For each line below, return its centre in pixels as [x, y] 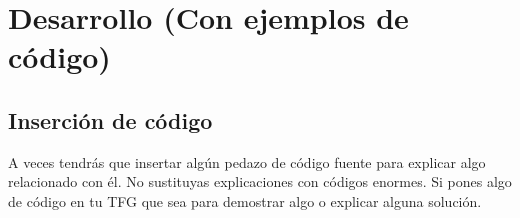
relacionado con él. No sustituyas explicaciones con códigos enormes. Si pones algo [260, 181]
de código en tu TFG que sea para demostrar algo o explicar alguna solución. [245, 200]
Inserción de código [110, 119]
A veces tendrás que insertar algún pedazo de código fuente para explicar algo [247, 161]
